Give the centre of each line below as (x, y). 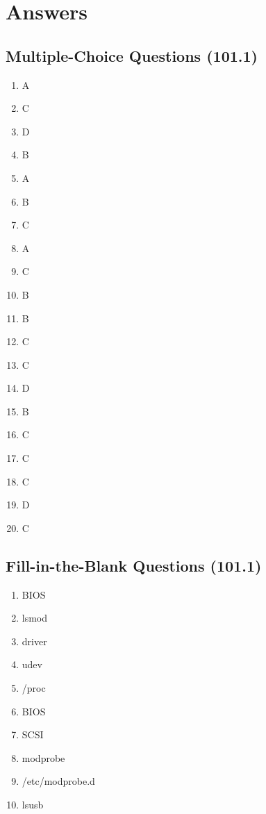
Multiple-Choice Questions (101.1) (132, 55)
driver (34, 641)
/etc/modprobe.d (58, 781)
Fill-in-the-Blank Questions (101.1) (134, 565)
